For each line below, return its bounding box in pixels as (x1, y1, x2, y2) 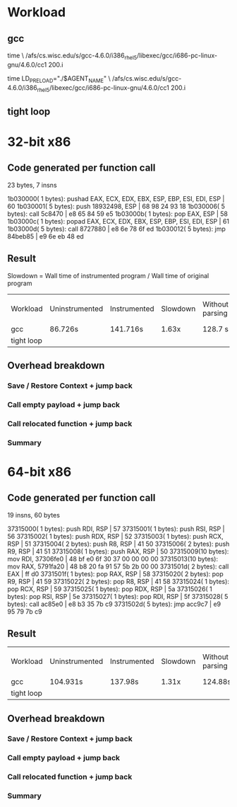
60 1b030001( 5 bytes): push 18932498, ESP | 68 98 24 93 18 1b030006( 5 (7, 202, 226, 210)
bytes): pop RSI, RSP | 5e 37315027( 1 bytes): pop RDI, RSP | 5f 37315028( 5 (7, 592, 229, 600)
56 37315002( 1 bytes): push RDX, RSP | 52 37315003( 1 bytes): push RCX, (7, 532, 224, 540)
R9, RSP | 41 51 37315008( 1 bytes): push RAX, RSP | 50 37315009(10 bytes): (7, 546, 229, 556)
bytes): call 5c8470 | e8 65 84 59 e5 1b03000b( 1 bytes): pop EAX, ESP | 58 (7, 210, 228, 218)
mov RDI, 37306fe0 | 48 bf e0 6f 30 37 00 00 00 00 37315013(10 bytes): (7, 554, 219, 563)
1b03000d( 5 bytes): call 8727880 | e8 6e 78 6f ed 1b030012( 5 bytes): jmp (7, 224, 226, 233)
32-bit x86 (7, 134, 71, 149)
